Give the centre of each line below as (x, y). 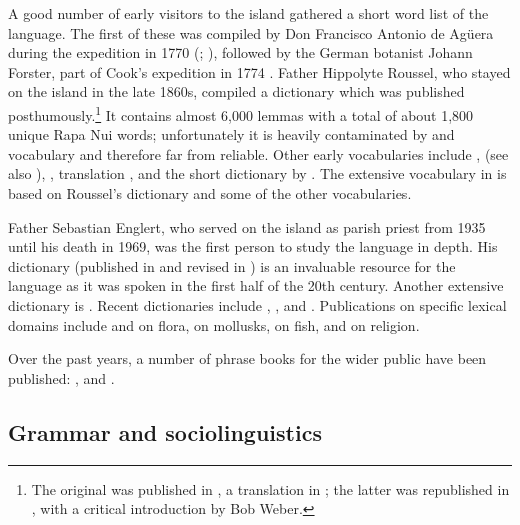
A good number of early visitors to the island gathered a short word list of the (248, 13)
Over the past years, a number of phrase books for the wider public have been (247, 358)
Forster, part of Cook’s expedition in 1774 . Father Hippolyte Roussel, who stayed (259, 71)
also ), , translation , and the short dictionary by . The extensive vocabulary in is (257, 173)
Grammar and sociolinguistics (165, 431)
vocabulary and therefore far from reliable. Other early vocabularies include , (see (258, 153)
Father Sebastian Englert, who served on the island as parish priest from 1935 (247, 226)
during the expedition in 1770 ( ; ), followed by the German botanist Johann (240, 52)
